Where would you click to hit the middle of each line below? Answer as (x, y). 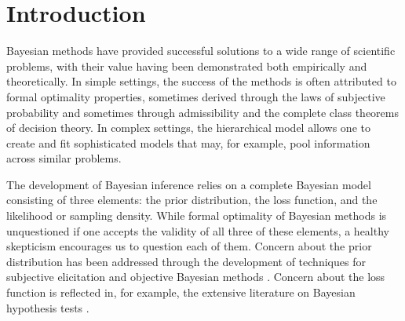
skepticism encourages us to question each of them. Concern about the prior (189, 246)
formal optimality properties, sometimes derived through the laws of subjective (196, 96)
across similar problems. (64, 158)
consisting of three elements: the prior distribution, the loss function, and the (192, 200)
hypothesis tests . (48, 307)
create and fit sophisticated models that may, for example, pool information (188, 142)
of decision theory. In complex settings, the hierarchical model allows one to (188, 128)
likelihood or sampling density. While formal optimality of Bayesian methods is (197, 215)
